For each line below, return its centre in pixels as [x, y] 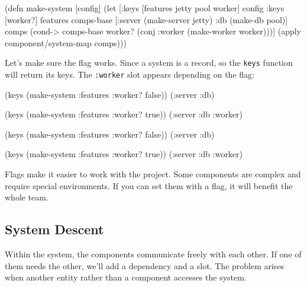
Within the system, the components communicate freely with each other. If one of [153, 254]
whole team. [27, 197]
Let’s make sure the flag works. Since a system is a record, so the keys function [149, 63]
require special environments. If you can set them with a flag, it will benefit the [149, 185]
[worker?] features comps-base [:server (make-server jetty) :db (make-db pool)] [146, 19]
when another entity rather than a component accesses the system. [126, 277]
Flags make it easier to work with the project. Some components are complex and [153, 174]
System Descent [54, 229]
